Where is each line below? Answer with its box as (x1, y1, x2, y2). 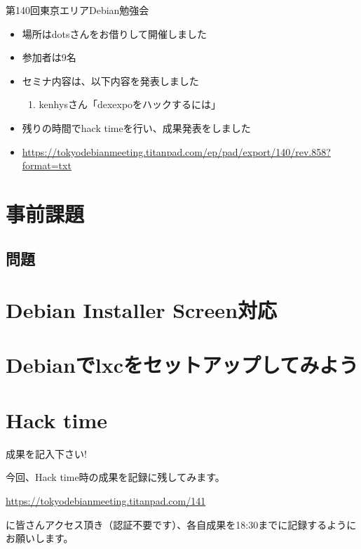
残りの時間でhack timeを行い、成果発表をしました (22, 120, 251, 135)
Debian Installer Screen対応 (6, 296, 278, 324)
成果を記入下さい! (6, 446, 87, 461)
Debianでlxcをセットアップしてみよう (6, 350, 359, 379)
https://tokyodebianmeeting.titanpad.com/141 (6, 493, 206, 508)
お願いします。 (6, 531, 74, 545)
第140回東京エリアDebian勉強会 (6, 3, 149, 17)
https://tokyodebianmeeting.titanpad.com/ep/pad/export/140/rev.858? (22, 144, 331, 159)
